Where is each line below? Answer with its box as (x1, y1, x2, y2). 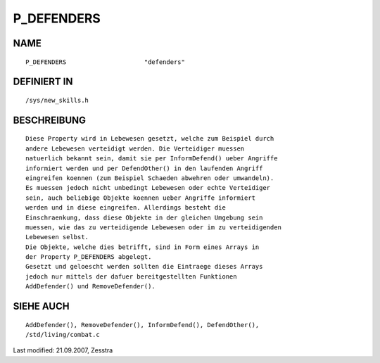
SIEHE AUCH (13, 300, 70, 312)
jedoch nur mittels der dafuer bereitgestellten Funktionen (25, 272, 237, 281)
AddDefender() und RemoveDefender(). (25, 282, 156, 291)
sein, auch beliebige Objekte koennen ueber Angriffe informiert (25, 193, 256, 202)
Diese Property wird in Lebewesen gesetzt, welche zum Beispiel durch (25, 134, 274, 143)
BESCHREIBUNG (13, 114, 87, 126)
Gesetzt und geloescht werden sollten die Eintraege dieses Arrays (25, 262, 263, 271)
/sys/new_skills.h (25, 96, 89, 104)
